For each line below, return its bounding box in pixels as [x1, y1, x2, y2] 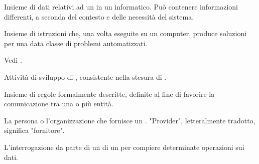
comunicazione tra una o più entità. [4, 98, 113, 109]
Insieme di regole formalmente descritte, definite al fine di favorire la [4, 88, 215, 99]
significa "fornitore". [4, 125, 65, 135]
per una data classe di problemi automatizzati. [4, 38, 148, 48]
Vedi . [4, 55, 22, 65]
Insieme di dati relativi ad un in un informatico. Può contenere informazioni [4, 2, 238, 12]
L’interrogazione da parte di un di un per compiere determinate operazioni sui [4, 141, 244, 152]
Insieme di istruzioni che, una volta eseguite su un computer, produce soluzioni [4, 28, 247, 39]
